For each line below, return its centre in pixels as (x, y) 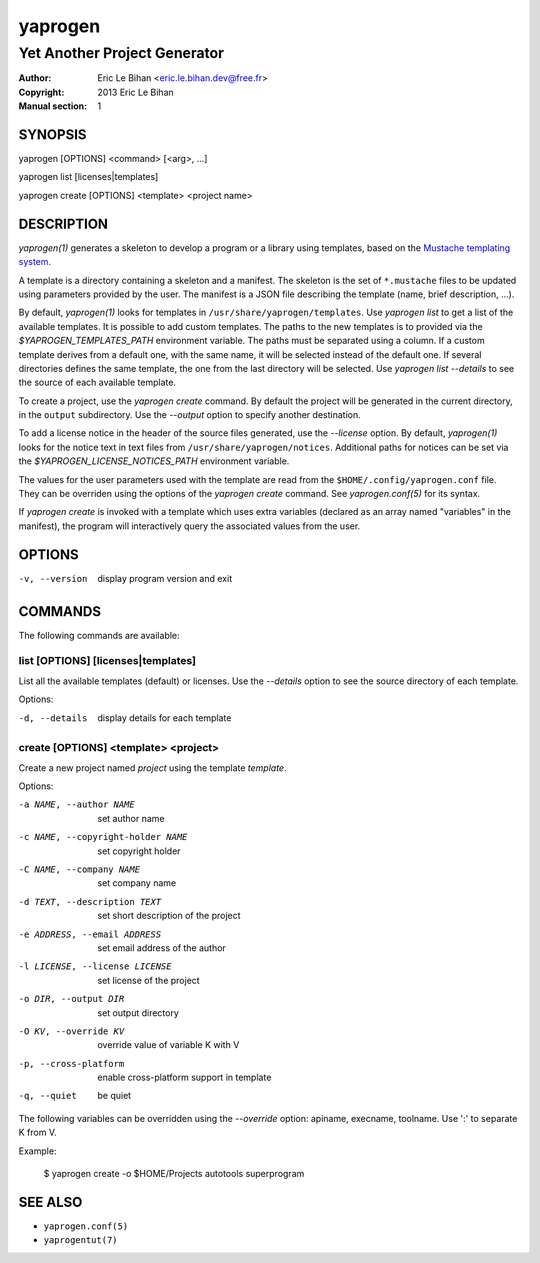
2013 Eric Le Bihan (135, 92)
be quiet (114, 1096)
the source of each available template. (97, 382)
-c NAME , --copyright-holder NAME (103, 837)
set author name (131, 818)
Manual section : (53, 106)
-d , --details (53, 718)
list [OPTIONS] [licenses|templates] (107, 661)
